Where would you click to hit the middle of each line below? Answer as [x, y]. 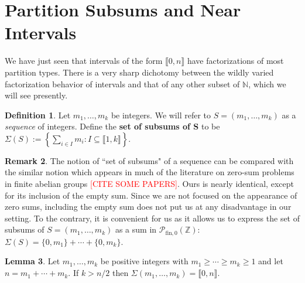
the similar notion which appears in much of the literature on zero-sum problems [150, 172]
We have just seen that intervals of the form [84, 61]
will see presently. [36, 95]
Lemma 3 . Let [32, 261]
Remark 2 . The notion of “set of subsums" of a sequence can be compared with [149, 160]
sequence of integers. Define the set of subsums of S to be [112, 126]
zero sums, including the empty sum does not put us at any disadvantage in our [148, 207]
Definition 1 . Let [38, 115]
